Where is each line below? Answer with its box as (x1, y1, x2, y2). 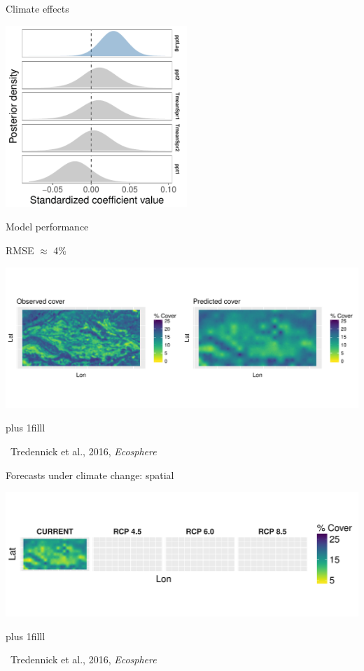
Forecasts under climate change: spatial (6, 467, 174, 482)
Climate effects (6, 1, 69, 15)
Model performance (6, 219, 89, 234)
